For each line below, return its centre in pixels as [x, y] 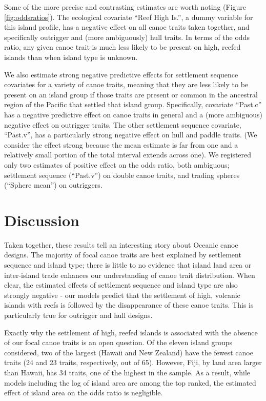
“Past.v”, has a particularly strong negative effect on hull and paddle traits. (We [131, 135]
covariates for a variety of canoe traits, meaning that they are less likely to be [126, 84]
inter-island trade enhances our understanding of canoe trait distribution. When [130, 275]
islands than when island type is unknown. [71, 57]
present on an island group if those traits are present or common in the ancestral [131, 94]
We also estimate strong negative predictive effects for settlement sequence [121, 74]
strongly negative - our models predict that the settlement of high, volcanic [122, 295]
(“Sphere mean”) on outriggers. [53, 185]
